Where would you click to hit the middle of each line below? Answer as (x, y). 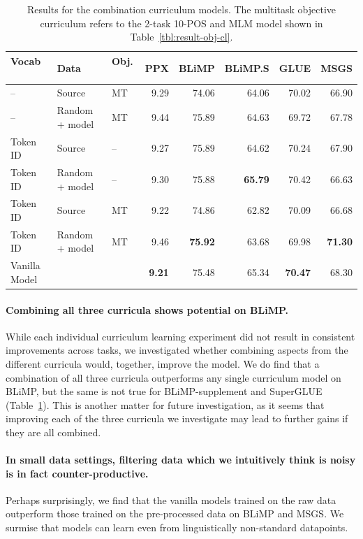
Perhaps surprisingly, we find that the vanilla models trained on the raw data (171, 500)
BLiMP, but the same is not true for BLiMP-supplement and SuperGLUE (164, 391)
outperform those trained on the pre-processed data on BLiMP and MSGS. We (175, 513)
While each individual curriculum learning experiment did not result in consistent (180, 336)
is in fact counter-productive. (77, 473)
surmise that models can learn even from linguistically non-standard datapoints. (177, 527)
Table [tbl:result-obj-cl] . (181, 37)
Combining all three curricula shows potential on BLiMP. (147, 309)
